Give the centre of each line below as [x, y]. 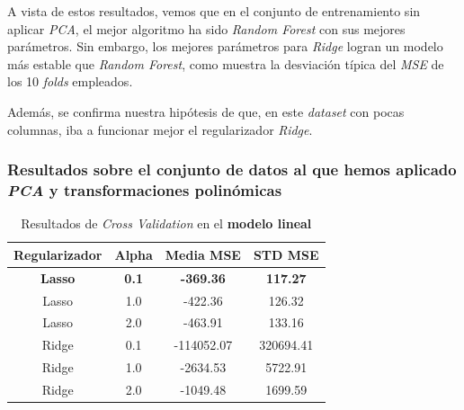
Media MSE [203, 254]
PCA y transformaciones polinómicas [145, 190]
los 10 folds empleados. [70, 81]
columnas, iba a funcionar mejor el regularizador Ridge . [160, 129]
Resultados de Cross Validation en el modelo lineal [166, 223]
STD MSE [286, 254]
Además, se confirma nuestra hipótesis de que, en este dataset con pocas [206, 111]
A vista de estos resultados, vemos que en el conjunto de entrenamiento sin [214, 11]
